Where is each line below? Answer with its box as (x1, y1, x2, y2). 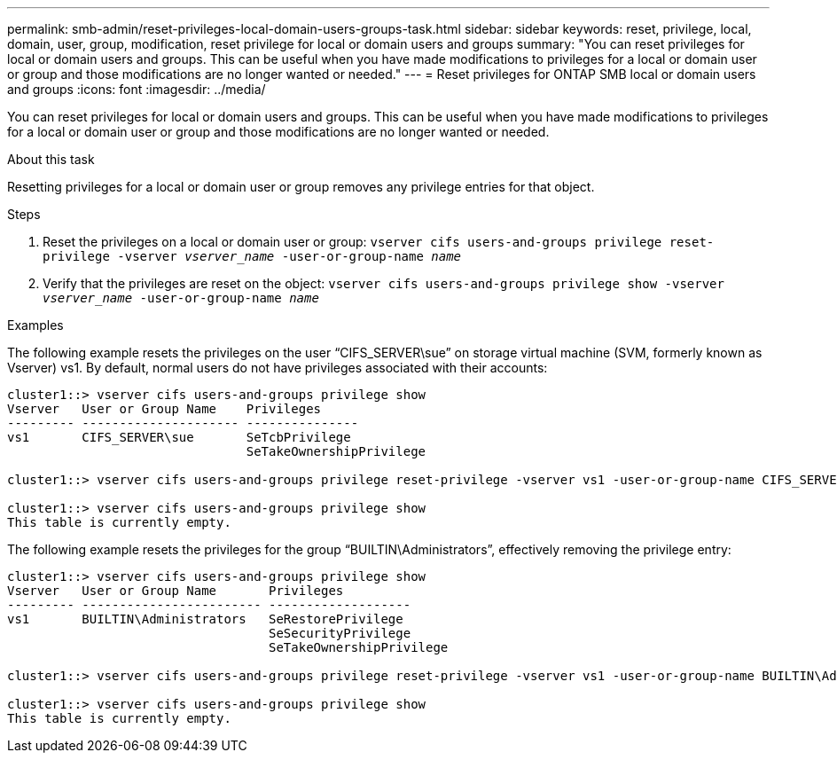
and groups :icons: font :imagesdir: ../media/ (7, 82, 266, 97)
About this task (7, 152, 95, 167)
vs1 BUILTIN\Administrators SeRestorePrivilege (7, 612, 403, 626)
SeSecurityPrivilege (269, 626, 411, 640)
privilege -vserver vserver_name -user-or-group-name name (43, 249, 462, 263)
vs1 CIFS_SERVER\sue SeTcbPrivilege (7, 430, 351, 444)
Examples (7, 317, 64, 333)
